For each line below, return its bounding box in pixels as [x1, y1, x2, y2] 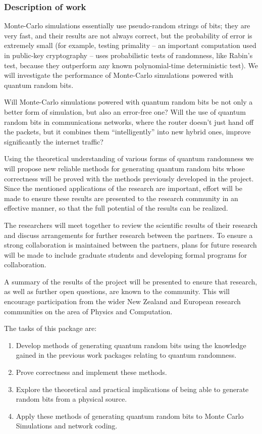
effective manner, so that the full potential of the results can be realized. [4, 203, 228, 213]
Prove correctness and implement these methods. [16, 367, 167, 377]
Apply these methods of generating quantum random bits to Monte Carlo [16, 410, 244, 421]
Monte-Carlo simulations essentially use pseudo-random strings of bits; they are [4, 20, 250, 31]
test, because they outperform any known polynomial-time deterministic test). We [4, 60, 258, 70]
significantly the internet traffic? [4, 136, 103, 147]
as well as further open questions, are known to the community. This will [4, 286, 230, 297]
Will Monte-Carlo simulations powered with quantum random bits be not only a [4, 97, 253, 107]
